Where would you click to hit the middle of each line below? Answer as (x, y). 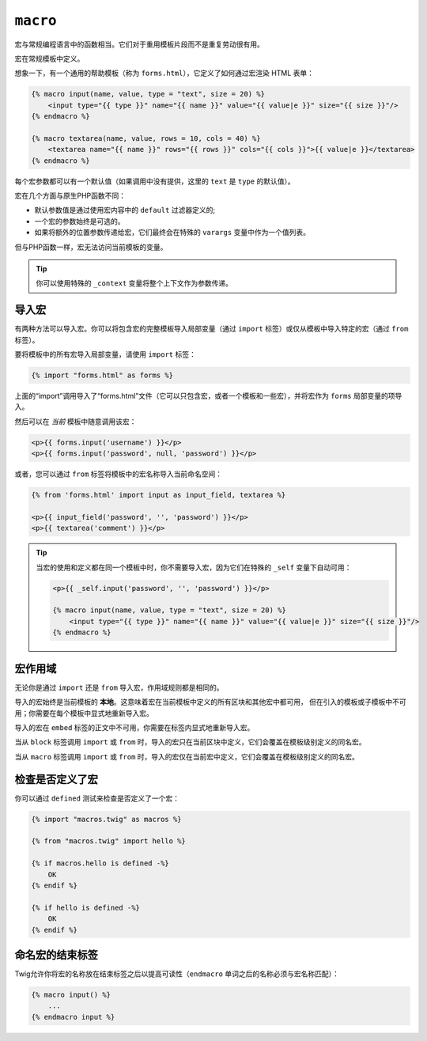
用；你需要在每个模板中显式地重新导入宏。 (84, 713)
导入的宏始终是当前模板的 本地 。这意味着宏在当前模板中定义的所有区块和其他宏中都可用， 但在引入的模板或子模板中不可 (210, 702)
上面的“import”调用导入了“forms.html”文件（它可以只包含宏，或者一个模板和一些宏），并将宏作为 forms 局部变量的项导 (208, 396)
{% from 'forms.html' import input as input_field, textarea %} (159, 495)
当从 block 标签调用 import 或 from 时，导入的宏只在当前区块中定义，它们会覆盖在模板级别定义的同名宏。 (191, 742)
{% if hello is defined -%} (85, 907)
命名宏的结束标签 (56, 954)
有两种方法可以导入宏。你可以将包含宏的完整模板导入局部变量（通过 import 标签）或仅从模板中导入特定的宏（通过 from (212, 329)
